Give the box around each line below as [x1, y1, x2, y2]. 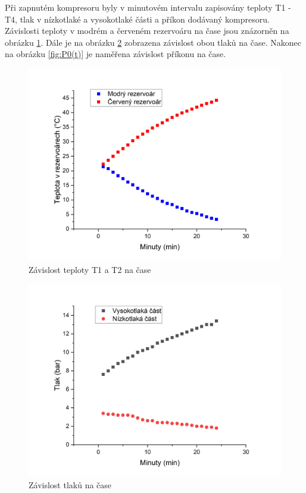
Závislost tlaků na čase [29, 479, 112, 491]
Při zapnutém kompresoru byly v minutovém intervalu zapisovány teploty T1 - [5, 1, 291, 13]
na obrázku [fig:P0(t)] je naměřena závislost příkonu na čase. [5, 48, 226, 60]
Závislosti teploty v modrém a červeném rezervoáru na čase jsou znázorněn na [5, 24, 289, 37]
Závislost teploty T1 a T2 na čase [29, 263, 151, 275]
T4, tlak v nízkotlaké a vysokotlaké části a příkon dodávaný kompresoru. [5, 12, 270, 25]
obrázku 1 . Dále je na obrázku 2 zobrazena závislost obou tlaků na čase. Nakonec [5, 36, 301, 48]
